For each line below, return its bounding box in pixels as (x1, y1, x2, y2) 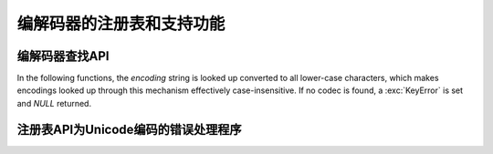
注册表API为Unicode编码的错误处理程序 (16, 121, 242, 137)
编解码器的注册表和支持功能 (16, 14, 226, 34)
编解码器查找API (16, 48, 110, 64)
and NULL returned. (16, 98, 91, 108)
